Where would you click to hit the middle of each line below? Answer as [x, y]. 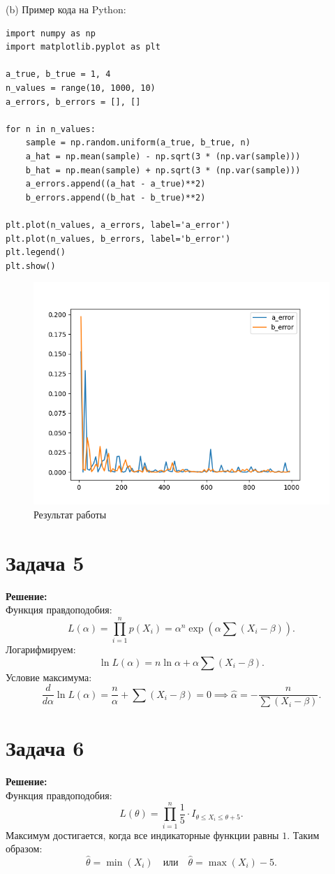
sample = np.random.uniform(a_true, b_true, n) [138, 143]
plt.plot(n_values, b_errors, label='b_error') [118, 239]
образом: [24, 848]
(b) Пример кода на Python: [66, 9]
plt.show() [31, 266]
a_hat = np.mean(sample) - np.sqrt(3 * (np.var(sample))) [163, 156]
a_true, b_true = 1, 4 [58, 74]
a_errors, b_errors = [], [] [73, 102]
